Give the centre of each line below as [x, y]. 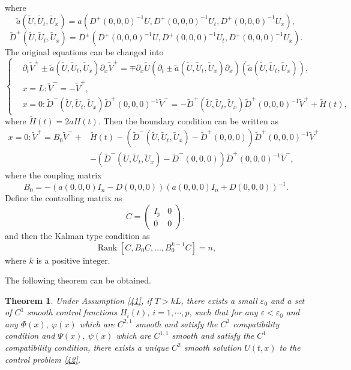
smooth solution [213, 347]
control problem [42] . [43, 359]
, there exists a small [219, 300]
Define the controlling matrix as [64, 198]
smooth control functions [72, 312]
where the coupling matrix [53, 175]
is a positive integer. [73, 260]
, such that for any [223, 312]
